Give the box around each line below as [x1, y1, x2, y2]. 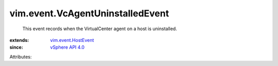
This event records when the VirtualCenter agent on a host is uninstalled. [22, 26, 177, 32]
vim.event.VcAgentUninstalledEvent [9, 8, 169, 19]
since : [9, 44, 23, 51]
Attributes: [9, 54, 32, 60]
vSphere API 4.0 [50, 44, 85, 51]
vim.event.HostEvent [50, 37, 94, 43]
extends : [9, 37, 29, 43]
